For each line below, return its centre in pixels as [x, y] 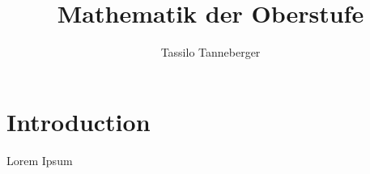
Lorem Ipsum [40, 160]
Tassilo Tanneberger [211, 52]
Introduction [79, 121]
